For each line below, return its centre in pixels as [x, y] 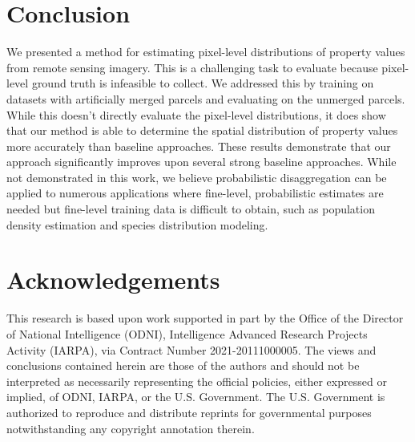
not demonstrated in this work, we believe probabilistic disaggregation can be [197, 177]
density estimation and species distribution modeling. [137, 224]
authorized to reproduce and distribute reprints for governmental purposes [189, 412]
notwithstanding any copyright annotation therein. [131, 428]
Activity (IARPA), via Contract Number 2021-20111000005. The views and [191, 349]
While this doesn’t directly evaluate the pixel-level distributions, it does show [196, 114]
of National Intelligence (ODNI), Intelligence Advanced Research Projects [187, 333]
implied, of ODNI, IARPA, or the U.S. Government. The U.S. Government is [196, 397]
